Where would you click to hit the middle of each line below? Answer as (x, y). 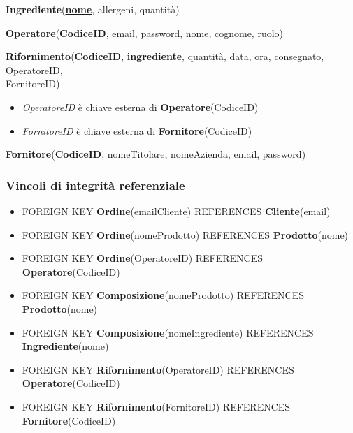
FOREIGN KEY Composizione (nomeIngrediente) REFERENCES (168, 332)
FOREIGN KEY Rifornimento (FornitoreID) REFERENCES (156, 406)
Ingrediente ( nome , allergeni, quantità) (93, 9)
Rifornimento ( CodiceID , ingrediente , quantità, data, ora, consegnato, (165, 56)
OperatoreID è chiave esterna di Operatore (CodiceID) (140, 107)
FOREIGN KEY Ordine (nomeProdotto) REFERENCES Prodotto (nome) (185, 234)
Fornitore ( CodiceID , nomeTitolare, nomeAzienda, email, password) (156, 154)
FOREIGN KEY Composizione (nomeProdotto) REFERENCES (163, 295)
